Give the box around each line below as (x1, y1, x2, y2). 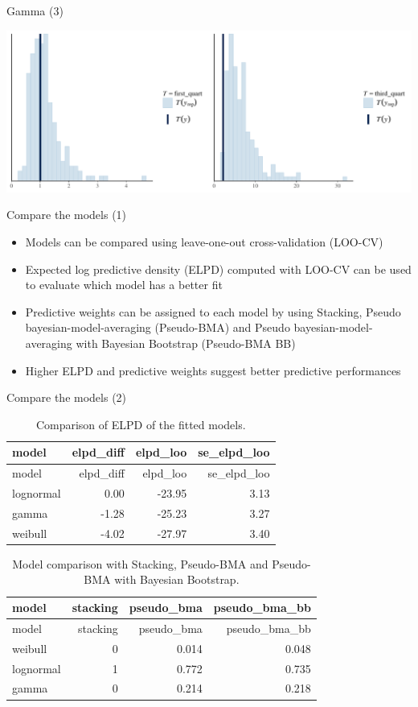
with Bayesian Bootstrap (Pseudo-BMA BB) (76, 335, 296, 352)
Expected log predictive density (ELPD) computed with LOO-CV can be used (25, 260, 412, 277)
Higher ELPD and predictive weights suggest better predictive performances (25, 362, 401, 378)
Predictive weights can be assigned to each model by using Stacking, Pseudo (25, 303, 401, 320)
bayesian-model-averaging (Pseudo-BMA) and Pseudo (25, 319, 290, 336)
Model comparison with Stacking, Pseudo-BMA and (12, 555, 268, 572)
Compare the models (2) (6, 389, 127, 406)
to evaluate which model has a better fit (25, 276, 223, 293)
